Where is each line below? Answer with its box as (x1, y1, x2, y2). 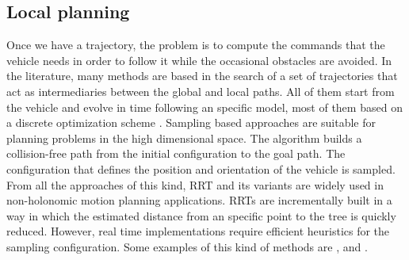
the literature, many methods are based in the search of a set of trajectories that (6, 67, 398, 84)
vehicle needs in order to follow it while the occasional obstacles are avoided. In (6, 52, 392, 68)
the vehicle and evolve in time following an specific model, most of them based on (6, 98, 403, 115)
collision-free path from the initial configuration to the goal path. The (6, 145, 346, 162)
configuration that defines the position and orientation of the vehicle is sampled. (6, 160, 396, 177)
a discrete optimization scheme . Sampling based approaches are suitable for (6, 114, 377, 131)
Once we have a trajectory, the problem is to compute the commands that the (6, 36, 385, 53)
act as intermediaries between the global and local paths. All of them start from (6, 82, 395, 99)
